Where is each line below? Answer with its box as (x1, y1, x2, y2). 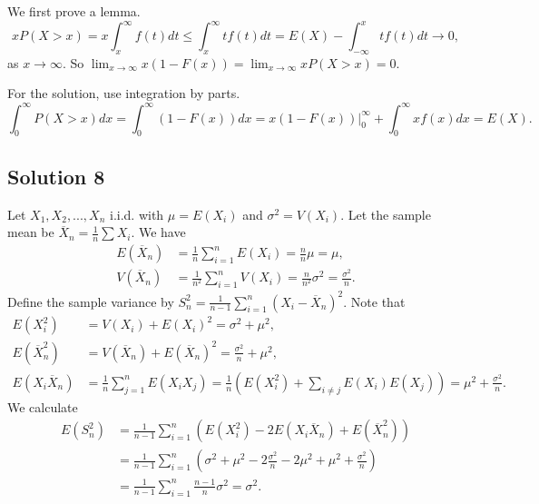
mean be (7, 222, 54, 242)
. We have (131, 222, 186, 242)
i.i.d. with (109, 204, 164, 223)
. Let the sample (340, 204, 431, 223)
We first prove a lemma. (7, 2, 141, 20)
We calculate (7, 397, 78, 416)
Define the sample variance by (7, 292, 174, 311)
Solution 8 (7, 162, 105, 190)
